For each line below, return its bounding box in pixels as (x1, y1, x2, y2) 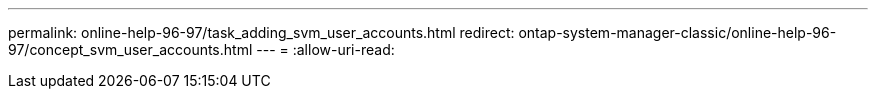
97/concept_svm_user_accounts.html (8, 41, 253, 58)
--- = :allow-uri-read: (256, 41, 395, 58)
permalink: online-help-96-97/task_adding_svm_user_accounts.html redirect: (8, 24, 515, 41)
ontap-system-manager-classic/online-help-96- (518, 24, 837, 41)
